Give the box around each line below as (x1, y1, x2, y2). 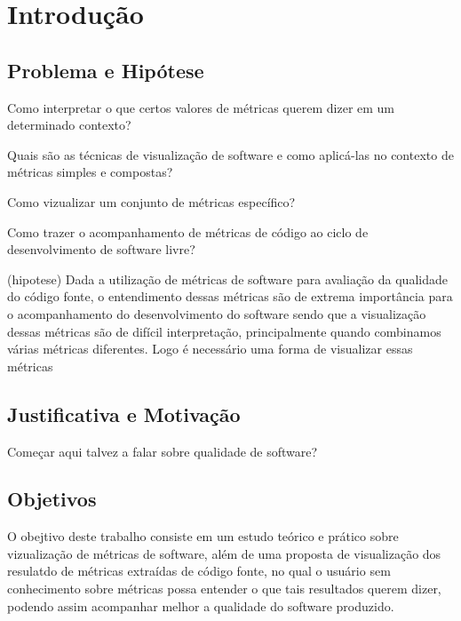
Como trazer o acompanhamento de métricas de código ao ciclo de (7, 222, 369, 241)
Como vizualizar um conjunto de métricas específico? (7, 192, 296, 211)
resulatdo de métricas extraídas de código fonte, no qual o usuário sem (7, 561, 391, 580)
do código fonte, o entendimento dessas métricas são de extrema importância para (7, 287, 453, 306)
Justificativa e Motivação (7, 400, 241, 427)
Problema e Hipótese (7, 56, 204, 84)
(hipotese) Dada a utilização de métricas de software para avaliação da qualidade (7, 269, 448, 288)
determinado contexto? (7, 115, 131, 134)
